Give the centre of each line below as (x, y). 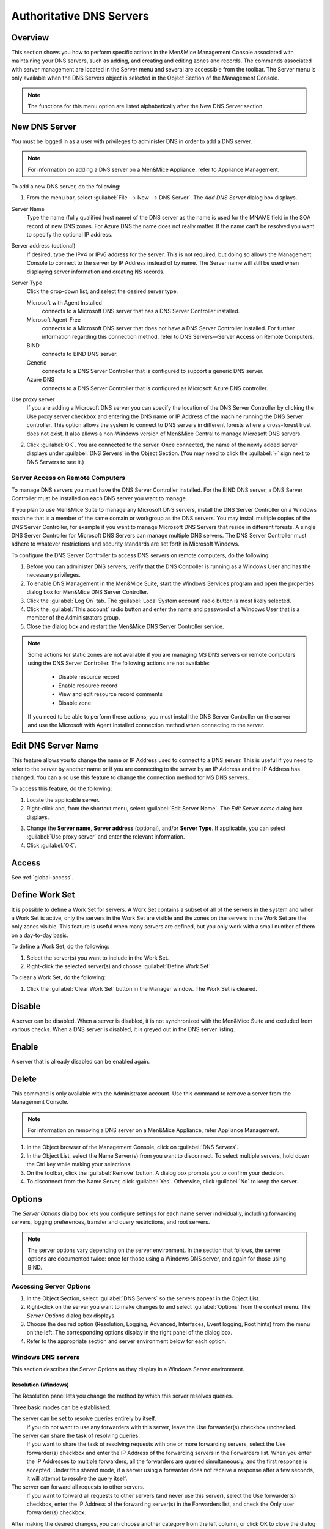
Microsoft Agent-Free (54, 320)
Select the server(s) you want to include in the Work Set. (98, 958)
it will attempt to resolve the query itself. (77, 1478)
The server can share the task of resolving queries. (76, 1435)
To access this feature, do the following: (62, 788)
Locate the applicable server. (63, 800)
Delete (24, 1079)
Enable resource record (88, 686)
